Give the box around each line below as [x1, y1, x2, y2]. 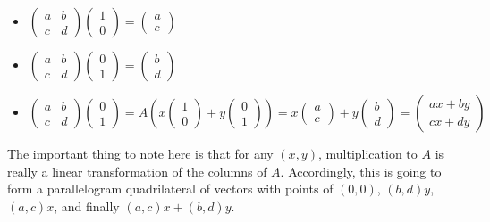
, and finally [54, 196, 120, 215]
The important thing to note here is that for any [7, 144, 274, 162]
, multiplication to [317, 144, 418, 162]
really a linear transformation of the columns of [7, 161, 267, 180]
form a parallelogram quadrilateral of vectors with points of [7, 179, 334, 198]
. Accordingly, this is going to [280, 161, 442, 180]
